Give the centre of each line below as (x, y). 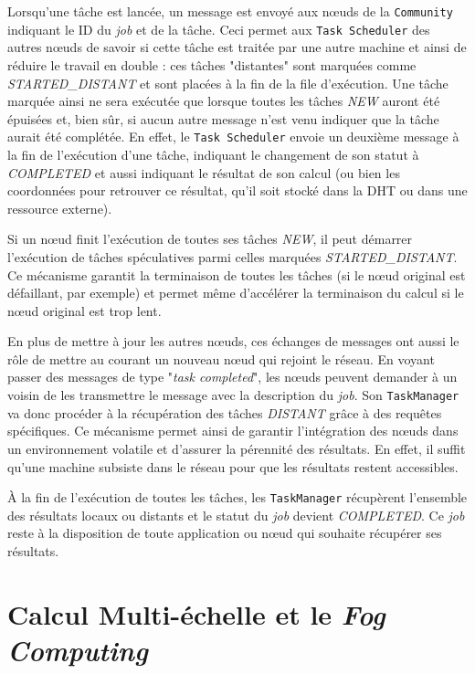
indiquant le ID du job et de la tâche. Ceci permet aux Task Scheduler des (219, 29)
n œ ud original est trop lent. (84, 310)
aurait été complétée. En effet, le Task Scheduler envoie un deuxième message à (233, 137)
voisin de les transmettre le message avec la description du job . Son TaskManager (233, 395)
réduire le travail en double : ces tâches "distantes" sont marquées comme (212, 64)
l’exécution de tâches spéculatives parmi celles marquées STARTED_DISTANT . (232, 256)
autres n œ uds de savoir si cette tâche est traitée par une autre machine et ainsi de (237, 47)
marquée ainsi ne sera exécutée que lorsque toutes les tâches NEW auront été (224, 101)
